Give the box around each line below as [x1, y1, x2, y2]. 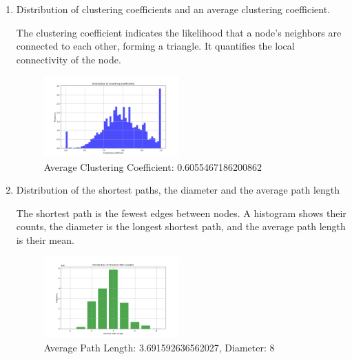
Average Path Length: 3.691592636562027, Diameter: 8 [43, 340, 275, 354]
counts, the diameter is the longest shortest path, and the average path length [16, 219, 346, 234]
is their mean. [16, 233, 74, 247]
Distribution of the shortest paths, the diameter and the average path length [16, 183, 340, 197]
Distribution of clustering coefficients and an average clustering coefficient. [16, 2, 331, 16]
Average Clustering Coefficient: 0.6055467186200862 [43, 159, 262, 174]
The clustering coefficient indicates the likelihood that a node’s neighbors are [16, 25, 342, 39]
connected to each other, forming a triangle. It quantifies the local [16, 39, 295, 53]
